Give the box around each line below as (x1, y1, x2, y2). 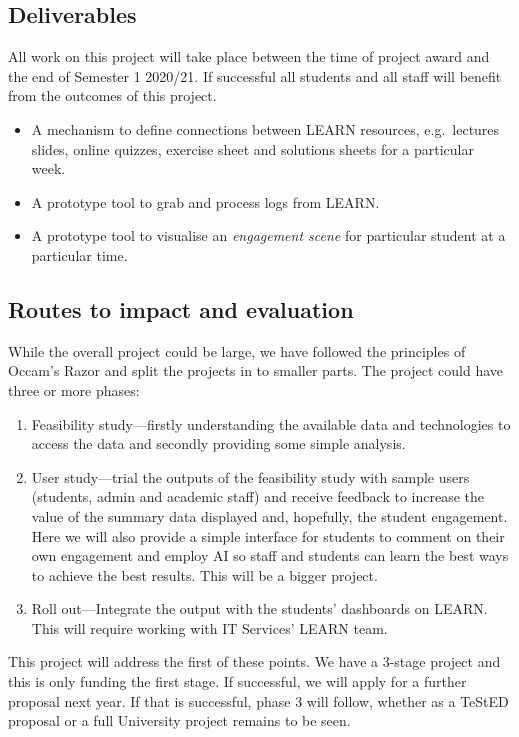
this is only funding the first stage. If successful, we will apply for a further (8, 671, 467, 692)
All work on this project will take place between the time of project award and (8, 46, 490, 67)
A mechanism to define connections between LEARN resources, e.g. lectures (31, 118, 500, 139)
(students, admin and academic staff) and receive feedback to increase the (31, 486, 485, 507)
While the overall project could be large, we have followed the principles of (8, 340, 466, 361)
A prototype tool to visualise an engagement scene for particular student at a (31, 225, 506, 246)
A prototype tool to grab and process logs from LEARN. (31, 191, 380, 212)
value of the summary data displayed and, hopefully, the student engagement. (31, 505, 508, 526)
